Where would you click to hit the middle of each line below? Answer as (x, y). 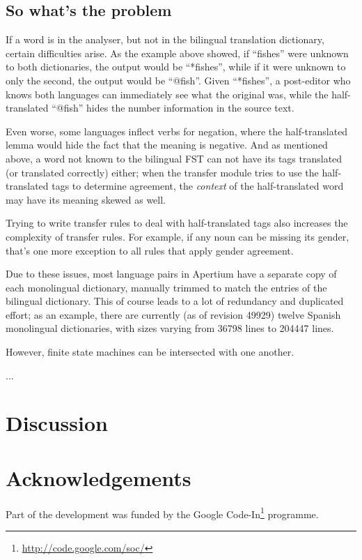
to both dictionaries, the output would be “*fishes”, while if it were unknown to (176, 67)
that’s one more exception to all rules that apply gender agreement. (150, 250)
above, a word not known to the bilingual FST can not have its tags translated (174, 158)
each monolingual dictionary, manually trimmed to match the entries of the (166, 287)
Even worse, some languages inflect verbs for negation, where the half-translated (177, 131)
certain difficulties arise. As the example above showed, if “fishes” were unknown (177, 53)
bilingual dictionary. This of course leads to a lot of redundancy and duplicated (175, 301)
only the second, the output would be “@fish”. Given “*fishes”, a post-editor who (178, 80)
